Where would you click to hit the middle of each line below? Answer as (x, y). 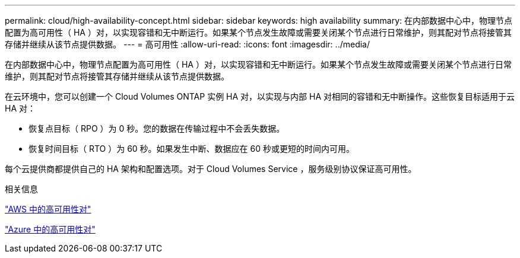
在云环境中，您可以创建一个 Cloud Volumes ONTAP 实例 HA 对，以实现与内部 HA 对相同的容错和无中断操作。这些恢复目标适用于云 (260, 96)
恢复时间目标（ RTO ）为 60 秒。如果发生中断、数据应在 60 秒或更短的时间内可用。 (191, 149)
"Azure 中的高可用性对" (50, 229)
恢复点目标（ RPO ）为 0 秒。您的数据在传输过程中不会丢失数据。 (157, 128)
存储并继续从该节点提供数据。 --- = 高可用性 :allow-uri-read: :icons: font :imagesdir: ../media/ (188, 44)
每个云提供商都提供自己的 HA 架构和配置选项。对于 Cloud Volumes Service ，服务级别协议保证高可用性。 (211, 169)
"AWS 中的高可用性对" (48, 209)
